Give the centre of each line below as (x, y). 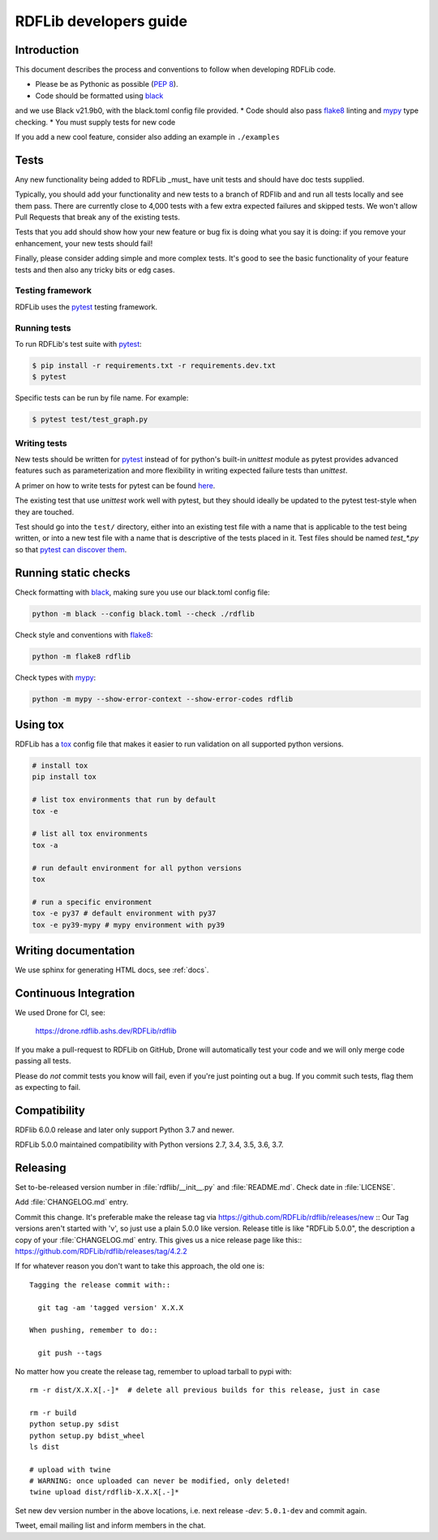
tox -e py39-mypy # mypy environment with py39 (128, 925)
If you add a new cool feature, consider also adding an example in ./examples (147, 137)
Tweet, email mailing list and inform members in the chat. (110, 1525)
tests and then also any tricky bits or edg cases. (95, 270)
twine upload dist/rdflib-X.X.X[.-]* (105, 1492)
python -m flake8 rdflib (82, 656)
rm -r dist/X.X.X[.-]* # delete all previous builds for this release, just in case (205, 1390)
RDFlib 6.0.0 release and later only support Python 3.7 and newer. (125, 1130)
